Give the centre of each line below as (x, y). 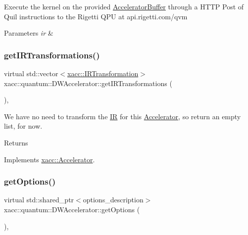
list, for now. (23, 126)
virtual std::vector (31, 73)
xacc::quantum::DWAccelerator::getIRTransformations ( (88, 83)
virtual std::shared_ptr (39, 200)
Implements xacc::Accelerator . (50, 159)
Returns (16, 142)
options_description (113, 200)
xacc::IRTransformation (103, 73)
